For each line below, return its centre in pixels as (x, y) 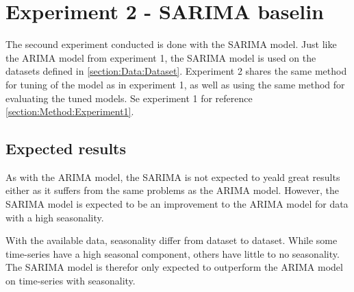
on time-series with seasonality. (71, 281)
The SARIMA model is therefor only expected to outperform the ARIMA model (174, 267)
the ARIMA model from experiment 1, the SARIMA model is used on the (161, 57)
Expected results (66, 148)
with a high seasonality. (55, 217)
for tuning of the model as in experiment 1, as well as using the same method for (175, 84)
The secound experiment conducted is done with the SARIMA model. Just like (171, 44)
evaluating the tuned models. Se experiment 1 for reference (129, 98)
